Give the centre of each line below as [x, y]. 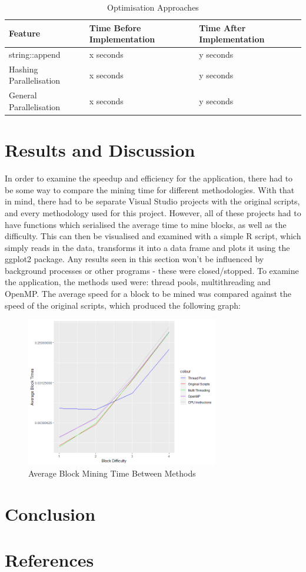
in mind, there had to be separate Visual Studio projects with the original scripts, [152, 201]
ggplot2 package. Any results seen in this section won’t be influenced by [134, 259]
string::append [35, 54]
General [23, 95]
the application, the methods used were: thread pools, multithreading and [138, 282]
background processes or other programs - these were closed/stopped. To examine [152, 270]
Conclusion [50, 513]
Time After [222, 27]
